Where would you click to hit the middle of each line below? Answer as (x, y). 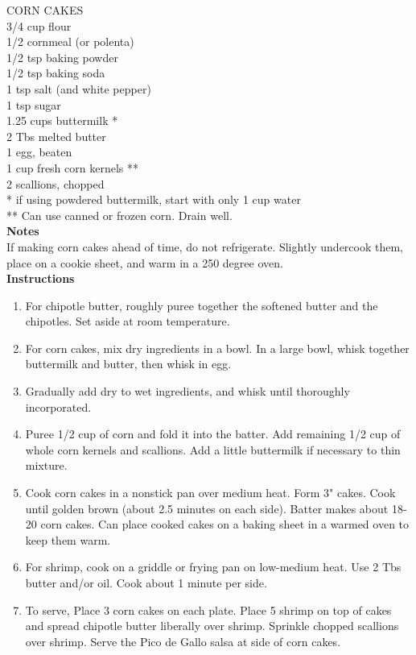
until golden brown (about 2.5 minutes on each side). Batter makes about (207, 508)
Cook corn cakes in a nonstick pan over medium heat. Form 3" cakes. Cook (210, 493)
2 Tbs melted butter (56, 136)
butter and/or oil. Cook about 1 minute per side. (146, 582)
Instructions (41, 278)
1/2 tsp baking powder (62, 57)
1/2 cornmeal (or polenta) (70, 41)
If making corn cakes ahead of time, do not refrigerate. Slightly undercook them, (205, 246)
